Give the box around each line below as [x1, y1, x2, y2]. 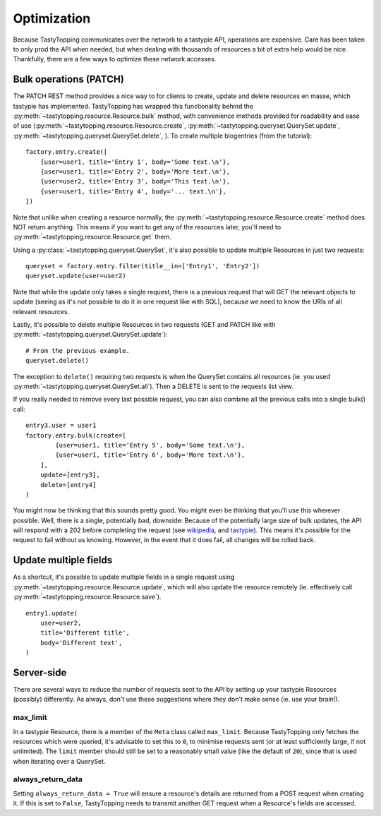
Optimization [13, 11, 91, 26]
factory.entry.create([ [25, 148, 108, 156]
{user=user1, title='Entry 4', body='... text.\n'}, [40, 187, 227, 196]
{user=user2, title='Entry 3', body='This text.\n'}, [40, 177, 231, 186]
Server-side [13, 666, 67, 678]
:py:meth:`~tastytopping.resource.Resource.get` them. [13, 233, 172, 241]
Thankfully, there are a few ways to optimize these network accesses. [13, 55, 217, 64]
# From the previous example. [25, 347, 131, 354]
